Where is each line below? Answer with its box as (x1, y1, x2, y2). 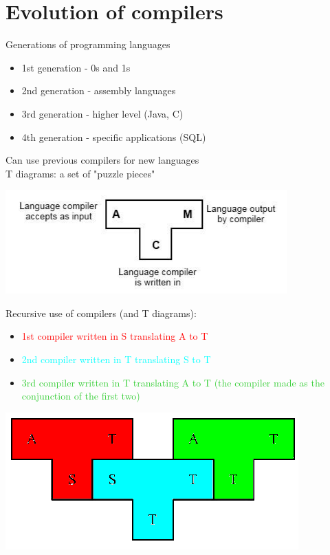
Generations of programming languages (5, 37, 170, 52)
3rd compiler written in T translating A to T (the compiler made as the (21, 375, 324, 389)
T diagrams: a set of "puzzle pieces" (5, 166, 155, 180)
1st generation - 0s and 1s (21, 60, 131, 74)
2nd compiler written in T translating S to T (21, 352, 211, 367)
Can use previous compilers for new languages (5, 153, 199, 167)
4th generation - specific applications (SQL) (21, 129, 206, 144)
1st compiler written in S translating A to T (21, 329, 208, 343)
